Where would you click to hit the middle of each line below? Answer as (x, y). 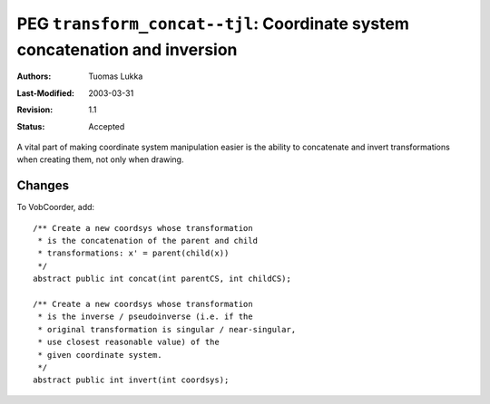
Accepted (107, 126)
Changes (43, 186)
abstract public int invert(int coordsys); (131, 380)
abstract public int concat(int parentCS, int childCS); (162, 279)
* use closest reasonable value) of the (128, 342)
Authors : (34, 76)
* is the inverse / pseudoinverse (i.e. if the (145, 317)
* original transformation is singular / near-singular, (167, 329)
